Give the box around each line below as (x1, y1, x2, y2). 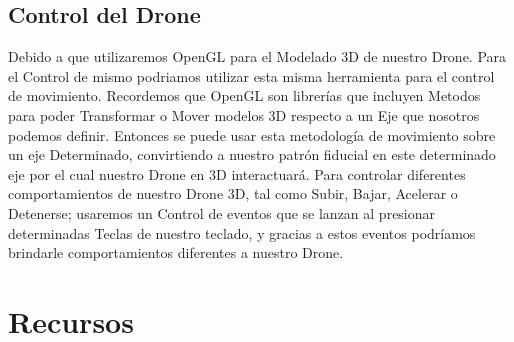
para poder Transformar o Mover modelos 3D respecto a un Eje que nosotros (8, 104, 480, 125)
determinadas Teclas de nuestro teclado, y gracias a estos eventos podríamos (8, 222, 476, 243)
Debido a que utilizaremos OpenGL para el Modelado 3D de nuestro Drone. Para (8, 46, 507, 67)
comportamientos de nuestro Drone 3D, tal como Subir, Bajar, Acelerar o (8, 183, 458, 204)
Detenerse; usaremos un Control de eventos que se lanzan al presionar (8, 202, 436, 223)
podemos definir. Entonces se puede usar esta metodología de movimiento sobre (8, 124, 496, 145)
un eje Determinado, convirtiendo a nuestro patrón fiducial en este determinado (8, 144, 496, 165)
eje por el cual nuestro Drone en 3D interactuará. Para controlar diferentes (8, 163, 466, 184)
